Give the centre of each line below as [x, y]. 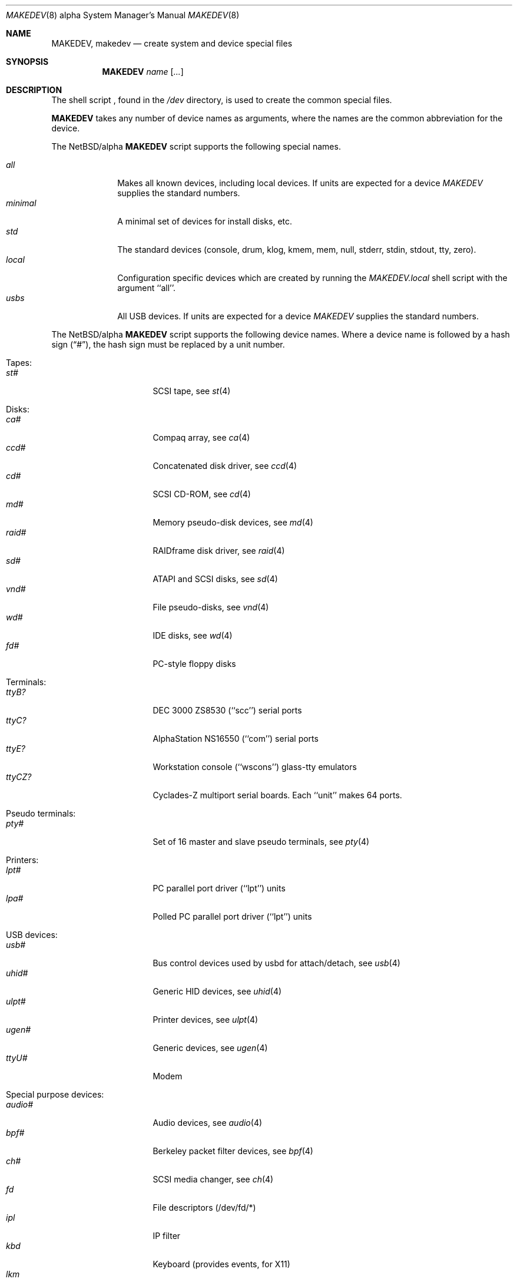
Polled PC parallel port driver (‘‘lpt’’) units [232, 916]
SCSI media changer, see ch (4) [213, 1179]
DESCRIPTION [34, 90]
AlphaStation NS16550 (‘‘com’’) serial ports [236, 739]
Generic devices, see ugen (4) [210, 1048]
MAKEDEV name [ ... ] [143, 72]
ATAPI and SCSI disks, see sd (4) [215, 579]
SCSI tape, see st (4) [192, 391]
